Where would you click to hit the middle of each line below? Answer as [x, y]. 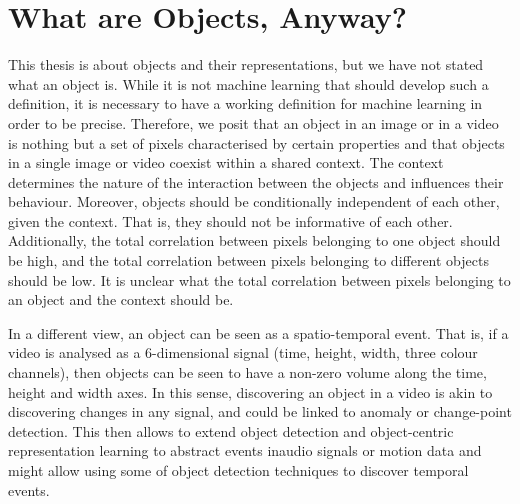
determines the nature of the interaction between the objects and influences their [256, 181]
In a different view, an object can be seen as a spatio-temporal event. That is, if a [258, 332]
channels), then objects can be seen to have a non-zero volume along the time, [247, 372]
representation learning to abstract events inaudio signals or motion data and [245, 450]
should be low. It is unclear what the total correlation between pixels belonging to [259, 279]
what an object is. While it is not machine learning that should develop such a [248, 83]
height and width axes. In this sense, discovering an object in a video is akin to [250, 391]
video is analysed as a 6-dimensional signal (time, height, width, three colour [243, 352]
